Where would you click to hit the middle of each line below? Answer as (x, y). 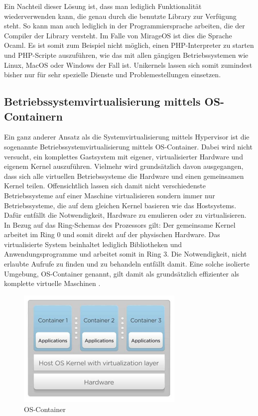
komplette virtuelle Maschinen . (52, 283)
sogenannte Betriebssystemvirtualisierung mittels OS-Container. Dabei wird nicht (128, 146)
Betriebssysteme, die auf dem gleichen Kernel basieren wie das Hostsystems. (120, 205)
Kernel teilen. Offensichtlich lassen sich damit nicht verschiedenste (105, 186)
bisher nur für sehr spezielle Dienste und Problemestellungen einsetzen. (113, 74)
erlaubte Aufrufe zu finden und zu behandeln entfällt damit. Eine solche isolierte (127, 264)
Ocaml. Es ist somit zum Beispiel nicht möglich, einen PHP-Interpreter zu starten (129, 45)
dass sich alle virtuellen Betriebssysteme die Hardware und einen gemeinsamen (124, 176)
